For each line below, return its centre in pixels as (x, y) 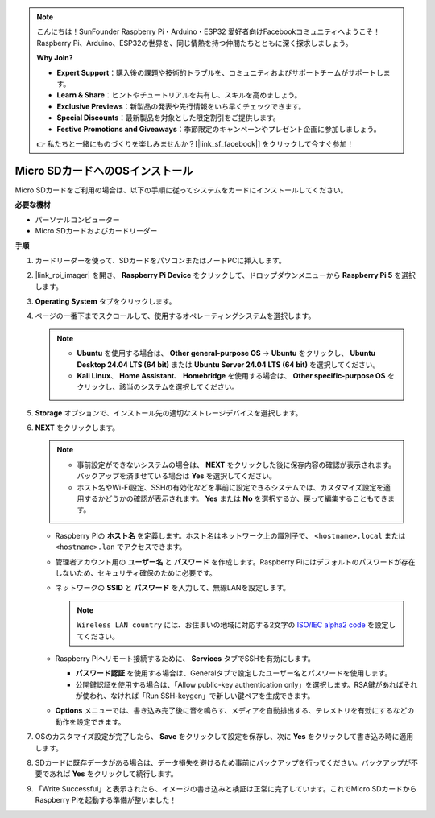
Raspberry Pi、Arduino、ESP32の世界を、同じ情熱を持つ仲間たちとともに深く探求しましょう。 (195, 43)
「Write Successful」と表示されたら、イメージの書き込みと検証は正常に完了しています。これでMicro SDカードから (226, 788)
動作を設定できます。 (90, 721)
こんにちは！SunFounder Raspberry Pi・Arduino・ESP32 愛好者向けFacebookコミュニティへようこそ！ (208, 31)
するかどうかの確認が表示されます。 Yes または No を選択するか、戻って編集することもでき (236, 498)
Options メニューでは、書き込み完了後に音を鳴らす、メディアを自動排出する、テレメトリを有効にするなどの (235, 711)
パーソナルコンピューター (77, 219)
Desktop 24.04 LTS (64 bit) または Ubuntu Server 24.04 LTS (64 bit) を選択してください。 (228, 364)
